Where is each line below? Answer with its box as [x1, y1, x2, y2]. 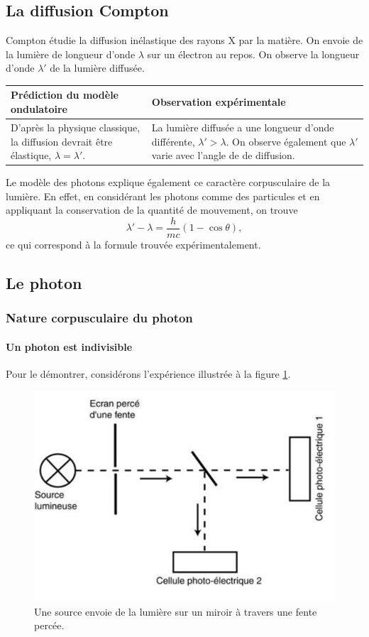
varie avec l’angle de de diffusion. [151, 148, 295, 163]
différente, [151, 134, 195, 148]
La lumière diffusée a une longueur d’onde [151, 119, 334, 134]
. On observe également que [226, 134, 346, 148]
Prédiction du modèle [11, 87, 119, 102]
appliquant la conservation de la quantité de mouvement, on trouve [6, 202, 298, 217]
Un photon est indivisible [6, 339, 133, 354]
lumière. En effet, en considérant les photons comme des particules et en [6, 188, 320, 203]
